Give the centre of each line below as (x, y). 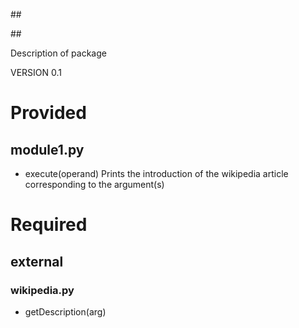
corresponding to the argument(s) (94, 184)
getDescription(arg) (65, 311)
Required (49, 225)
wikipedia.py (42, 290)
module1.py (47, 149)
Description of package (58, 53)
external (37, 261)
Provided (48, 113)
